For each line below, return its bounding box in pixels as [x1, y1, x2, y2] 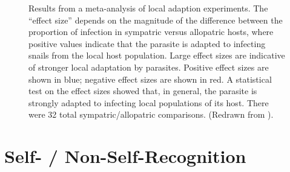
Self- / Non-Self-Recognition [4, 144, 246, 168]
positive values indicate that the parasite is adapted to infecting [28, 37, 266, 49]
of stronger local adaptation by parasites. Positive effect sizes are [28, 60, 269, 73]
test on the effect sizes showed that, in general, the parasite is [28, 84, 257, 97]
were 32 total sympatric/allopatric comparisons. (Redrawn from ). [28, 108, 274, 121]
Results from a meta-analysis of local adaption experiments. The [28, 2, 268, 14]
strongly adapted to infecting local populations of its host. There [28, 96, 269, 109]
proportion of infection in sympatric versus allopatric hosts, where [28, 25, 274, 38]
